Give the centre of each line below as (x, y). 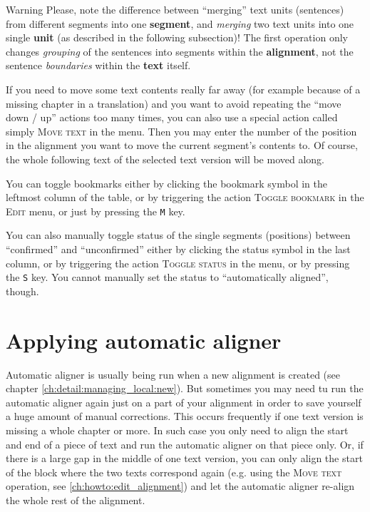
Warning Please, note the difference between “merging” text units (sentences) (175, 9)
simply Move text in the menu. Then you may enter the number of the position (181, 131)
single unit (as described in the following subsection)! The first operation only (177, 37)
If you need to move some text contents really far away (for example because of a (183, 89)
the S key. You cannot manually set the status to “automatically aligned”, (167, 277)
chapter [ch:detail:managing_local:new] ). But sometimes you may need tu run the (185, 388)
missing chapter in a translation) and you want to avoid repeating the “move (174, 103)
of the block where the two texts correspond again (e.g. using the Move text (174, 472)
